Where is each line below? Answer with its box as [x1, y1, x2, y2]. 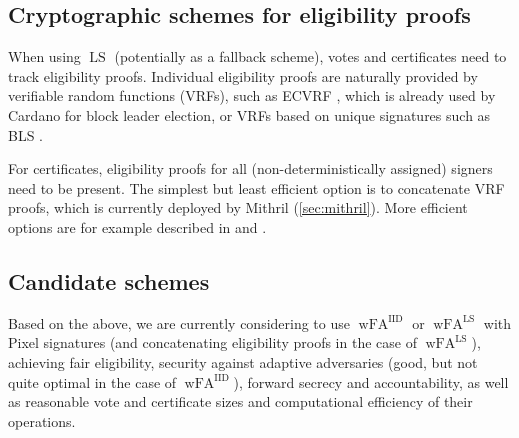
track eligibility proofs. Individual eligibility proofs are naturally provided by [8, 65, 478, 86]
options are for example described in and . [8, 216, 267, 237]
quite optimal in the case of [8, 371, 177, 392]
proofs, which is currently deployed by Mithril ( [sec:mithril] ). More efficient [8, 197, 468, 218]
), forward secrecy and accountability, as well [233, 371, 509, 392]
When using [8, 46, 81, 67]
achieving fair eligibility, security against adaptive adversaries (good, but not [8, 351, 478, 372]
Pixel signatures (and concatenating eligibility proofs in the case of [8, 332, 417, 353]
